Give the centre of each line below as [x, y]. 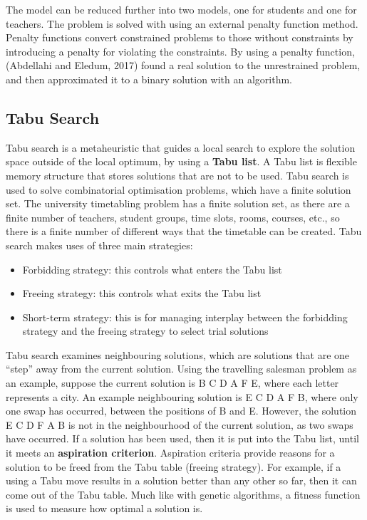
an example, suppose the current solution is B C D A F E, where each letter [172, 383]
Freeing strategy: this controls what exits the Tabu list [142, 293]
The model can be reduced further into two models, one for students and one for [181, 9]
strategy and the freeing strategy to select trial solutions [145, 331]
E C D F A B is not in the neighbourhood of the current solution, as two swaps [180, 424]
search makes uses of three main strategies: [99, 245]
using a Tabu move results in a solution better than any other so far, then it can [181, 480]
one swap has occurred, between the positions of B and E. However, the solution [181, 411]
